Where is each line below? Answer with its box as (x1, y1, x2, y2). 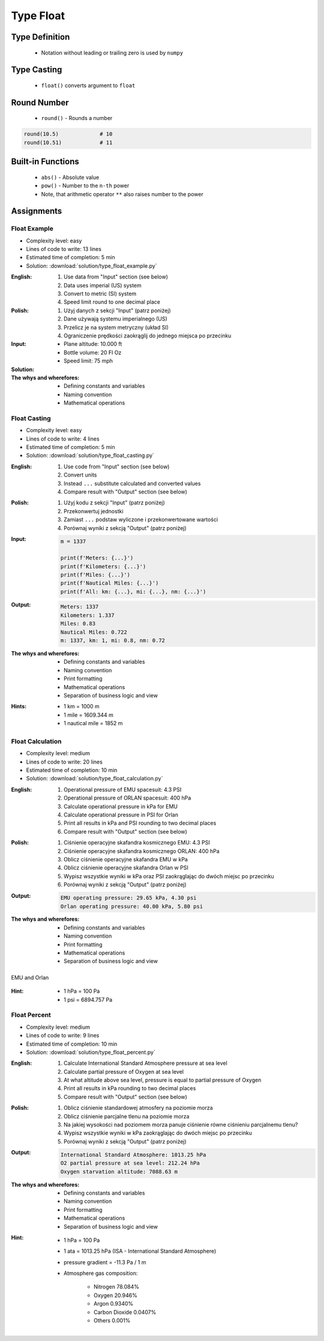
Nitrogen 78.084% (94, 1283, 139, 1291)
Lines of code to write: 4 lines (26, 435, 100, 442)
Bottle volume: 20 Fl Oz (64, 349, 122, 356)
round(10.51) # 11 (23, 139, 113, 146)
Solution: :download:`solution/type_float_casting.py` (26, 452, 154, 459)
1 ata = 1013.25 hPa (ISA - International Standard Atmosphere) (64, 1247, 217, 1255)
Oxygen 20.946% (94, 1291, 138, 1299)
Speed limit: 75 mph (64, 357, 113, 364)
